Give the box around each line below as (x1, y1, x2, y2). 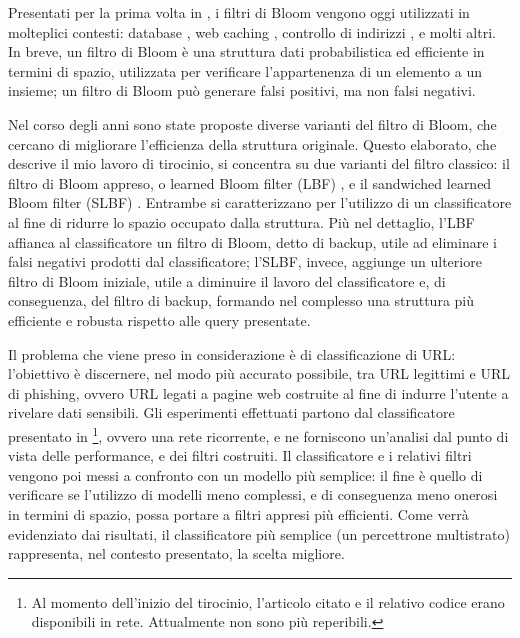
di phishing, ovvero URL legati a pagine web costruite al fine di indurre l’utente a (8, 382, 509, 403)
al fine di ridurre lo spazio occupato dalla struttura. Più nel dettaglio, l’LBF (8, 211, 475, 232)
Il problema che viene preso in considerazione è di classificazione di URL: (8, 343, 456, 364)
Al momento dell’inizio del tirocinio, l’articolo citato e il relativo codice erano (31, 591, 505, 612)
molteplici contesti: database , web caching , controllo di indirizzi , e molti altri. (8, 21, 496, 42)
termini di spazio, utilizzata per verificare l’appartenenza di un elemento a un (8, 60, 482, 81)
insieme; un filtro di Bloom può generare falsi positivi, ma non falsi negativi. (8, 80, 476, 101)
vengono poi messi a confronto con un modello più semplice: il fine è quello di (8, 464, 483, 485)
